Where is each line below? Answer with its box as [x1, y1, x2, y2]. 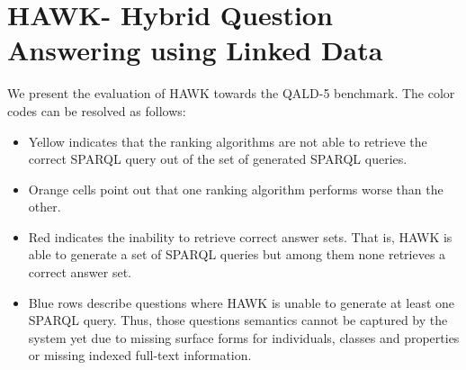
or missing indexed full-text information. [28, 346, 252, 365]
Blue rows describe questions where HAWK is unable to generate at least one [28, 293, 455, 311]
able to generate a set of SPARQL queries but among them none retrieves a [28, 245, 446, 264]
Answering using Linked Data [7, 32, 383, 68]
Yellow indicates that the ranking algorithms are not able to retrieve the [28, 131, 427, 150]
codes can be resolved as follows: [7, 101, 186, 120]
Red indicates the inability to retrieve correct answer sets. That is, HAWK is [28, 227, 453, 246]
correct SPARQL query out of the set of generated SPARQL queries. [28, 149, 408, 168]
